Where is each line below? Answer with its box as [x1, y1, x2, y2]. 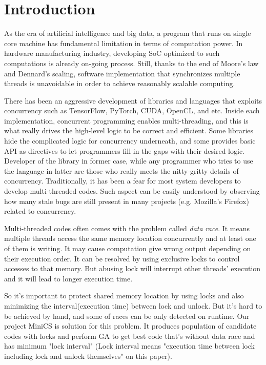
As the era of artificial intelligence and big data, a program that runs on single [4, 28, 251, 38]
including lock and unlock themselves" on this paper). [4, 350, 172, 361]
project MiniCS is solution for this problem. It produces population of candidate [4, 320, 257, 331]
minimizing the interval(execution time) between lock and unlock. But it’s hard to [4, 300, 262, 311]
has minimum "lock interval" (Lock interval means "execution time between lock [4, 340, 255, 351]
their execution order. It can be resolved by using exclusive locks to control [4, 253, 240, 263]
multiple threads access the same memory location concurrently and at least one [4, 233, 256, 244]
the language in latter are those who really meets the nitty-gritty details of [4, 165, 239, 176]
